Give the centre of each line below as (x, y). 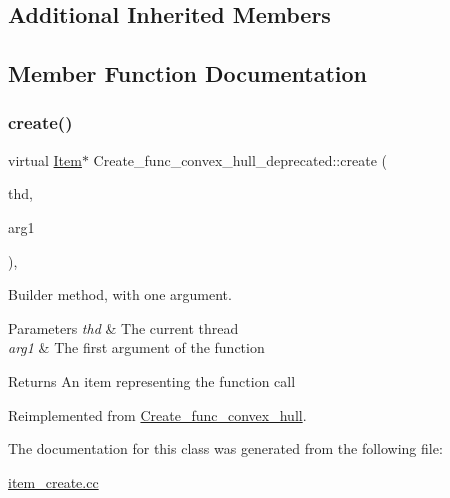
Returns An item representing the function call (152, 380)
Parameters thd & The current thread (123, 327)
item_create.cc (53, 481)
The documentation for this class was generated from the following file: (225, 448)
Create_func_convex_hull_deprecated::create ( (240, 159)
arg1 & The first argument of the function (136, 347)
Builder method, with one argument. (120, 294)
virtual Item (45, 159)
